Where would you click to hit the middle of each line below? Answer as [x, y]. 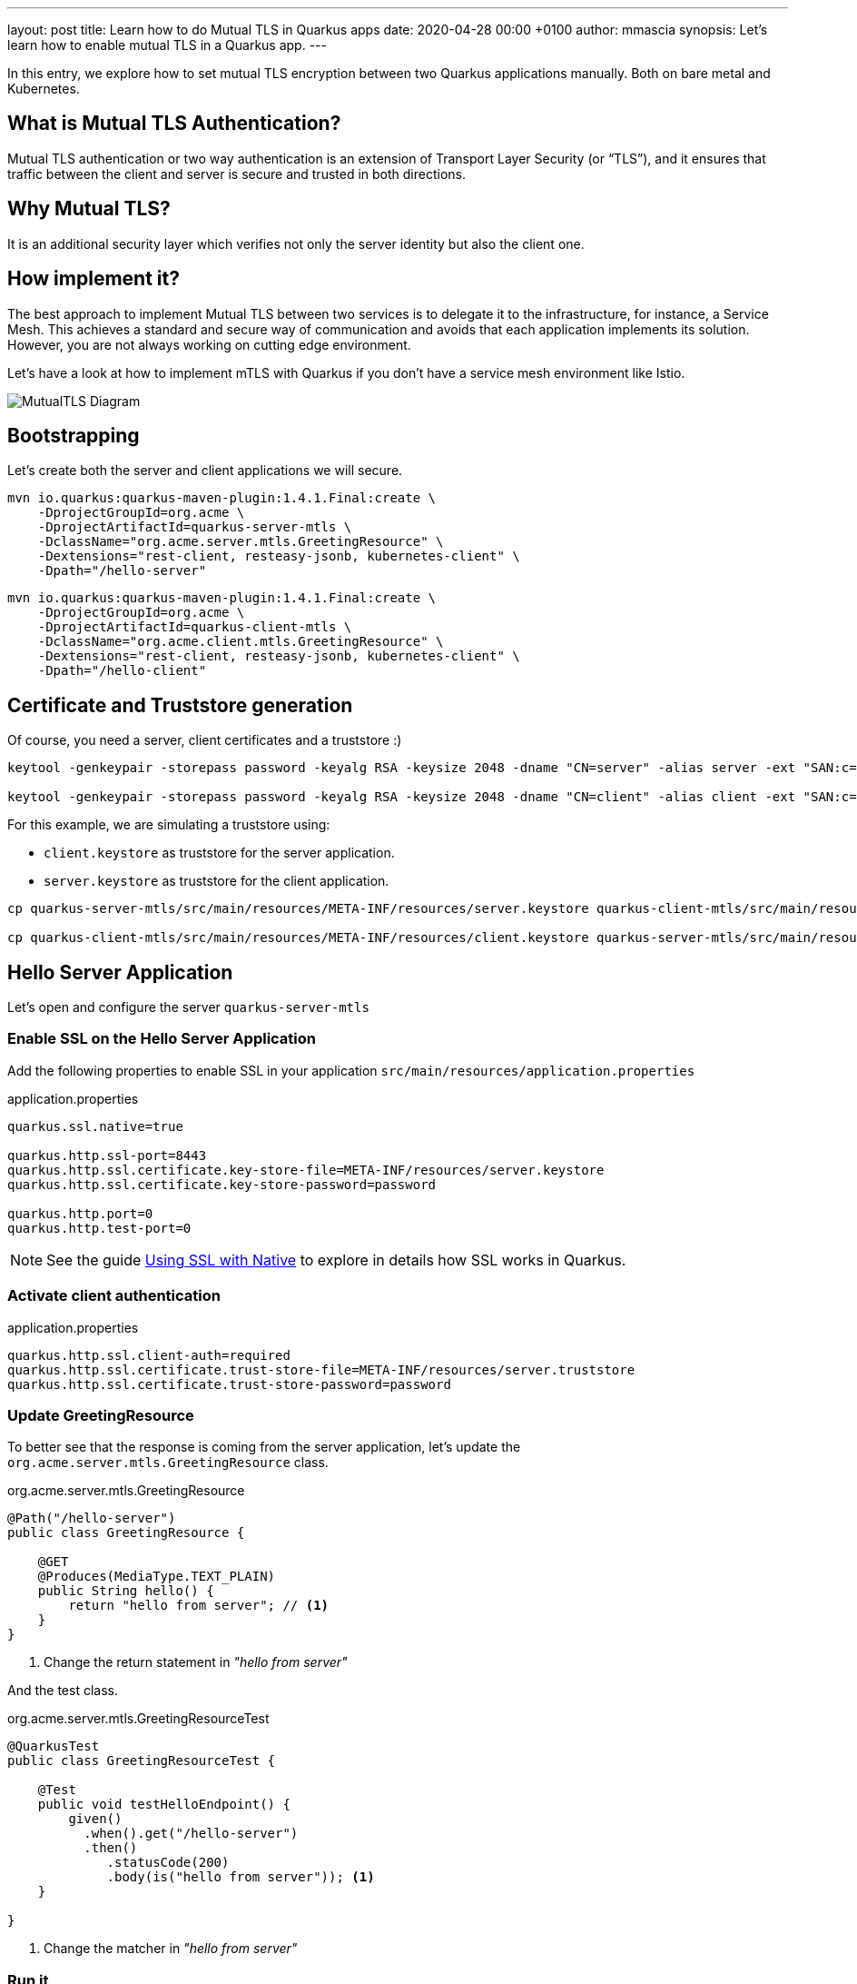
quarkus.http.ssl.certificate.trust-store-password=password [229, 1384]
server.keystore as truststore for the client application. [217, 881]
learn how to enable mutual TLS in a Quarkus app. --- [167, 45]
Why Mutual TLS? [89, 209]
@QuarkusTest [54, 1746]
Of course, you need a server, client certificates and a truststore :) [205, 740]
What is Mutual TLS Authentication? [174, 124]
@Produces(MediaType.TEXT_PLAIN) [157, 1577]
